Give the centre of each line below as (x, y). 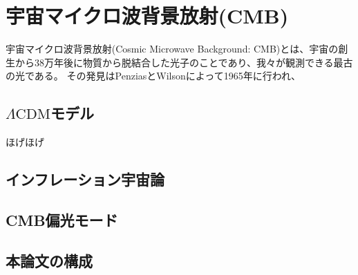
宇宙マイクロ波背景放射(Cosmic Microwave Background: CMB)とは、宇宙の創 (177, 49)
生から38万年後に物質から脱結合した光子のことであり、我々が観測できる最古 (179, 62)
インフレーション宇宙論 (85, 179)
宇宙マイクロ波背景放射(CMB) (147, 16)
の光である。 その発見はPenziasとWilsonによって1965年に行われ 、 (153, 76)
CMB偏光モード (62, 219)
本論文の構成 (49, 260)
